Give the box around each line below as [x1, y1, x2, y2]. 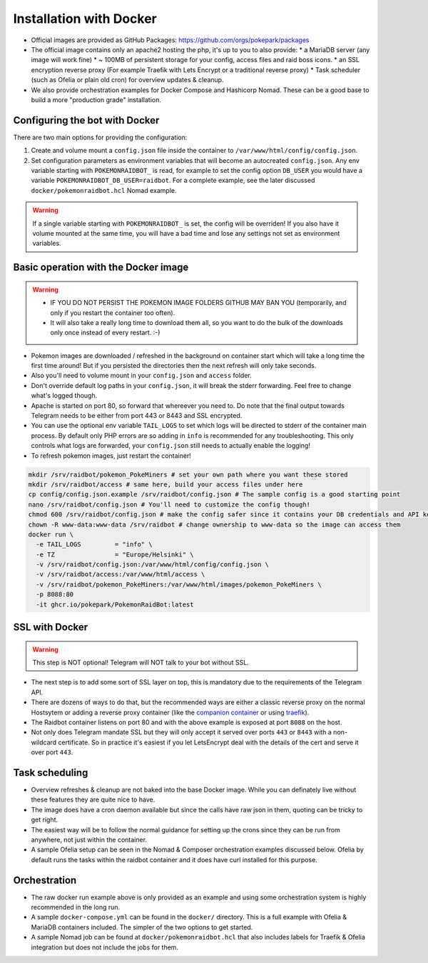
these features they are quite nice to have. [31, 795, 156, 804]
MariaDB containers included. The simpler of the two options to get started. [31, 922, 253, 932]
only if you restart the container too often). [50, 308, 175, 317]
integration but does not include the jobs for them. [31, 943, 178, 952]
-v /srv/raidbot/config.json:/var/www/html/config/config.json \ [36, 561, 270, 569]
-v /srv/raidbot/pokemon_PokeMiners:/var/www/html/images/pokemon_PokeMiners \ [36, 580, 322, 589]
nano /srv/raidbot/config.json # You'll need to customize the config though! [28, 500, 310, 509]
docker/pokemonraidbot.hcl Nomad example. [31, 186, 178, 194]
